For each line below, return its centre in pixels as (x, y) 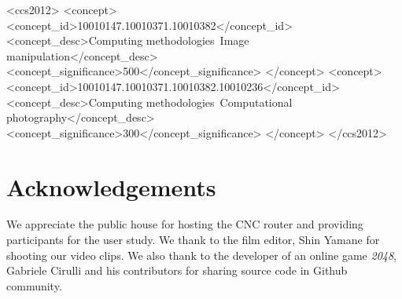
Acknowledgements (111, 186)
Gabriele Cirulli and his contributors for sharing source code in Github (177, 270)
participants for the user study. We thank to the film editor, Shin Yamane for (193, 240)
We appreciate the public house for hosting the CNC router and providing (185, 224)
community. (34, 285)
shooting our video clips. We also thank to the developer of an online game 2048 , (202, 255)
